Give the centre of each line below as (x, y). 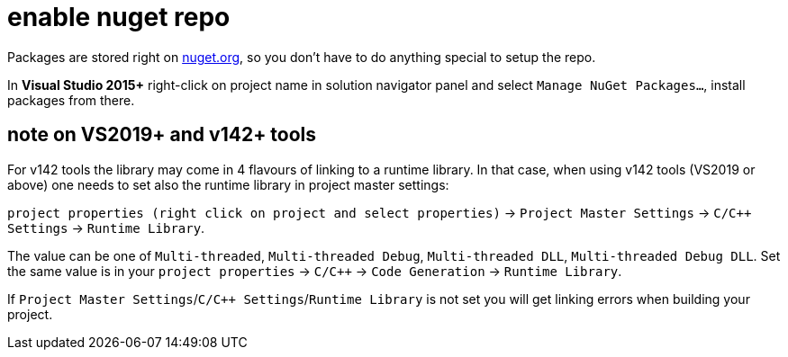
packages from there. (71, 100)
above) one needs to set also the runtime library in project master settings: (228, 184)
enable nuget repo (119, 17)
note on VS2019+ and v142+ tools (162, 135)
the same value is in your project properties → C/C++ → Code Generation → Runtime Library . (315, 271)
